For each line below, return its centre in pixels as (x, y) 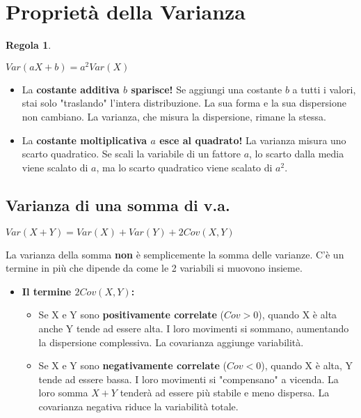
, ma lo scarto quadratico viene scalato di (184, 167)
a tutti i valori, (324, 89)
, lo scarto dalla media (297, 154)
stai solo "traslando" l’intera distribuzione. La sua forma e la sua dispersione (184, 103)
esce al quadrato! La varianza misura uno (253, 140)
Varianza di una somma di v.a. (118, 204)
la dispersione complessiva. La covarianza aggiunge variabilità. (171, 342)
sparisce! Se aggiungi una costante (207, 89)
